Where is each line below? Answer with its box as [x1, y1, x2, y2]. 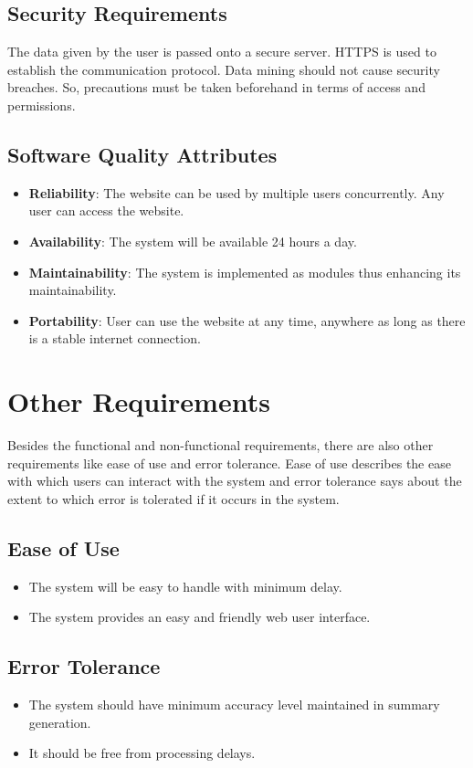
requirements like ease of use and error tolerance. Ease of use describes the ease [7, 453, 451, 472]
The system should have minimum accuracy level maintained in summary [28, 695, 440, 714]
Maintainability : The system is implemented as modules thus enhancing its [28, 262, 461, 281]
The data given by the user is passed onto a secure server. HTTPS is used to [7, 42, 436, 61]
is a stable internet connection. [28, 329, 201, 348]
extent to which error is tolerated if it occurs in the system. [7, 489, 340, 508]
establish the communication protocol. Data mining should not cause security [7, 59, 440, 79]
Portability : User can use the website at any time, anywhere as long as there [28, 310, 466, 330]
